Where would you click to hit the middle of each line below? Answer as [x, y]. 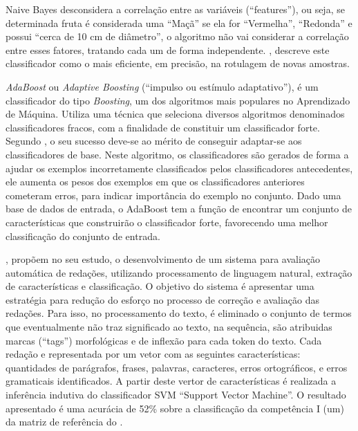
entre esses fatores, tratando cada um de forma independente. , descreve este [168, 49]
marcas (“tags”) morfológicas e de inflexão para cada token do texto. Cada [164, 340]
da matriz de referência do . [64, 422]
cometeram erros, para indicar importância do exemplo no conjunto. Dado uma [173, 195]
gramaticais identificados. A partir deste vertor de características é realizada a [171, 381]
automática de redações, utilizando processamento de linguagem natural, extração [179, 272]
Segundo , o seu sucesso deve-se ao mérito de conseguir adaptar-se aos [154, 141]
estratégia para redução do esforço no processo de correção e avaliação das [163, 299]
